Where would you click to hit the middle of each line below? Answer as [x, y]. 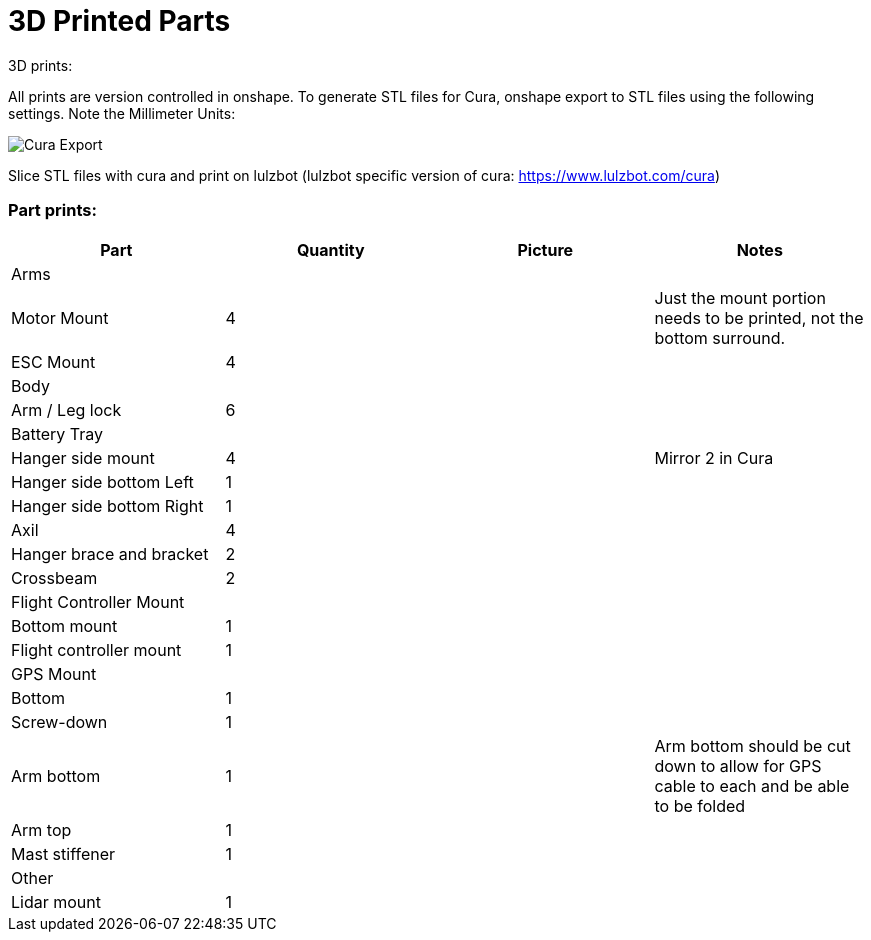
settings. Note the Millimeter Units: [122, 113]
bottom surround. [720, 337]
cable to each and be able [752, 785]
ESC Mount [53, 361]
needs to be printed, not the [759, 317]
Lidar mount [56, 901]
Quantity [330, 249]
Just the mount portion [740, 297]
